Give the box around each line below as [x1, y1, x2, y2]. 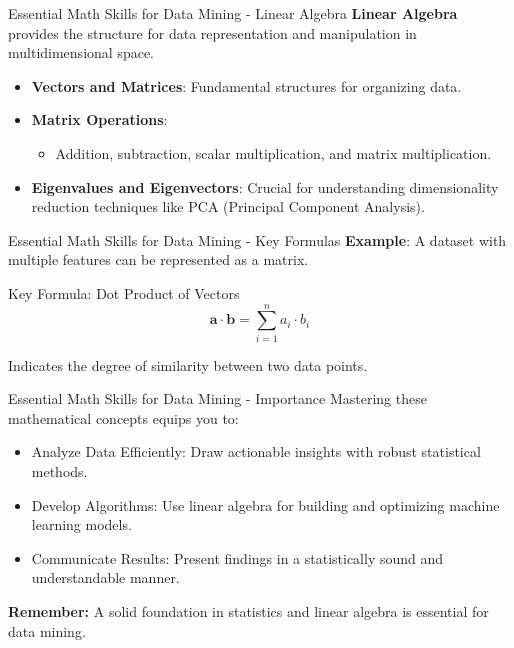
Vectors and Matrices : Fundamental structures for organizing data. [31, 75, 462, 96]
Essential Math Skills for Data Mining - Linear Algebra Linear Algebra [8, 3, 458, 23]
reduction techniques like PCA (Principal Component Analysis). [31, 196, 425, 217]
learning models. [31, 514, 132, 535]
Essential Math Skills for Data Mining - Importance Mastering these [8, 388, 427, 409]
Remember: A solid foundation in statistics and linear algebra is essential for [8, 601, 489, 621]
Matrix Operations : [31, 109, 168, 130]
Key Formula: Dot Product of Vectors [8, 282, 240, 303]
